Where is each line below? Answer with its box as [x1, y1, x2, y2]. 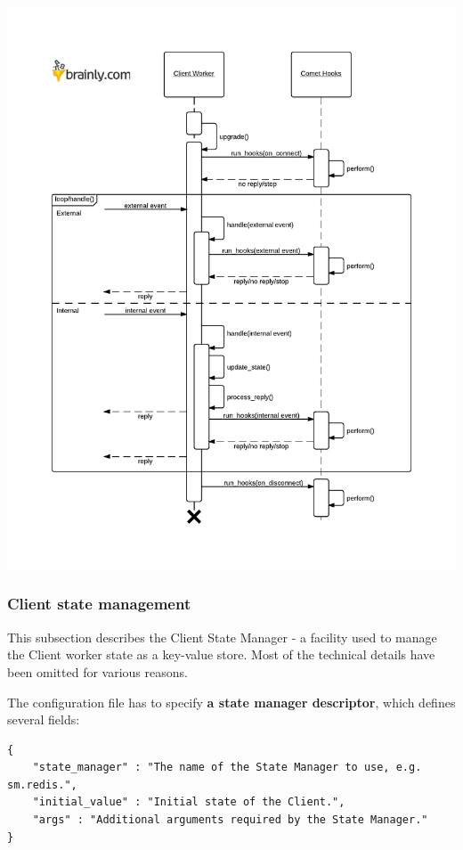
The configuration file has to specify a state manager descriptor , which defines [7, 692, 456, 711]
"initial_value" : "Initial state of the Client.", [32, 796, 345, 809]
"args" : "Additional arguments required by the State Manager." [32, 813, 428, 827]
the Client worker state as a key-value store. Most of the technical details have [7, 645, 435, 664]
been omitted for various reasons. [7, 662, 188, 681]
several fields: [7, 710, 80, 729]
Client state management [7, 593, 191, 615]
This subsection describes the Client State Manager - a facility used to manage [7, 627, 437, 646]
